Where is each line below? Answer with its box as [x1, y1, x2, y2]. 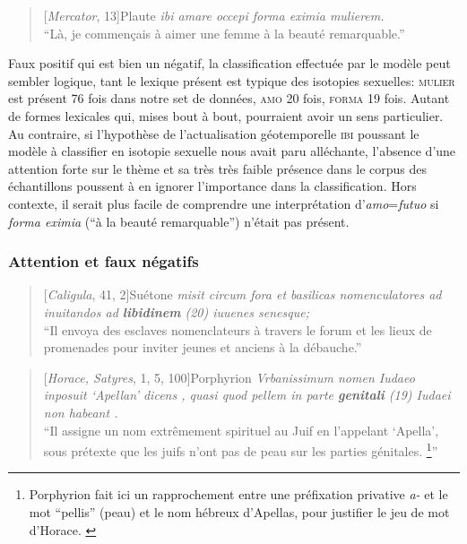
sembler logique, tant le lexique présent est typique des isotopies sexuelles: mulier [8, 71, 455, 90]
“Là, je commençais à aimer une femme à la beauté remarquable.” [43, 23, 405, 42]
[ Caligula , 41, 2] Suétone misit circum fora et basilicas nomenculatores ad [43, 285, 442, 304]
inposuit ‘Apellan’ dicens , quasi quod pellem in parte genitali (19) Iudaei [43, 385, 451, 404]
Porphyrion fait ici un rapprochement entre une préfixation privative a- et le [29, 485, 448, 504]
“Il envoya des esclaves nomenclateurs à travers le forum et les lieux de [43, 320, 432, 339]
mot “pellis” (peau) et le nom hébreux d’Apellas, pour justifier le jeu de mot [29, 502, 450, 521]
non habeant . [43, 402, 118, 421]
